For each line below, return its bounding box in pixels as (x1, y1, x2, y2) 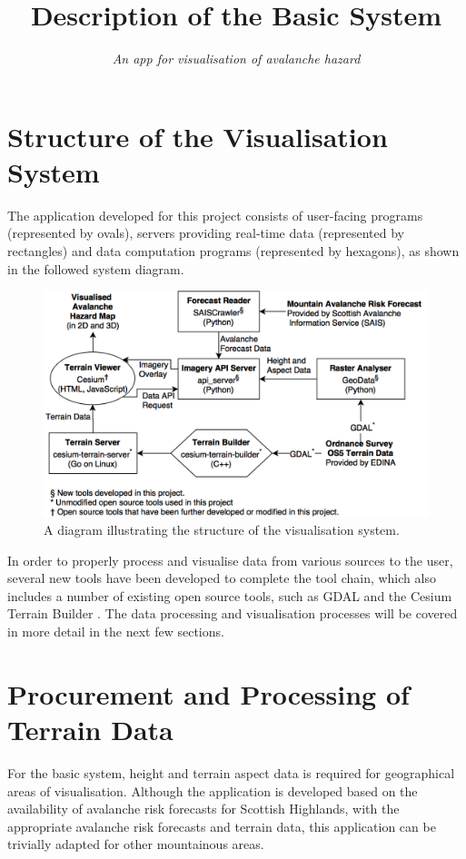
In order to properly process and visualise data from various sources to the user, (7, 550, 453, 569)
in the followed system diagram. (7, 259, 184, 278)
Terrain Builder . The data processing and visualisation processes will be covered (7, 604, 458, 623)
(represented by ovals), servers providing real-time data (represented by (7, 223, 405, 242)
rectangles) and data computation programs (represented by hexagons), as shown (7, 242, 460, 261)
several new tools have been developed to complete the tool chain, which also (7, 568, 436, 587)
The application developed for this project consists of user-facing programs (7, 205, 423, 224)
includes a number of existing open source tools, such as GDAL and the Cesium (7, 586, 452, 605)
